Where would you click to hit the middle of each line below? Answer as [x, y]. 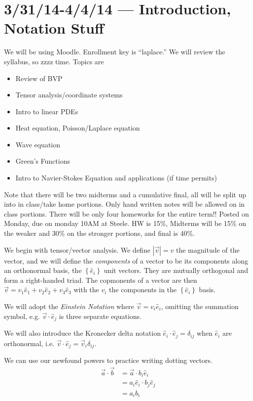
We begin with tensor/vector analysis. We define [77, 249]
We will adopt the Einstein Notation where [69, 306]
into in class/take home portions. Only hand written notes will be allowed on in [125, 204]
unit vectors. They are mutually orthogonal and [176, 270]
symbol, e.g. [22, 316]
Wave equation [38, 144]
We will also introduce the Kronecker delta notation [82, 333]
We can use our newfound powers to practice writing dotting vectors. [108, 360]
